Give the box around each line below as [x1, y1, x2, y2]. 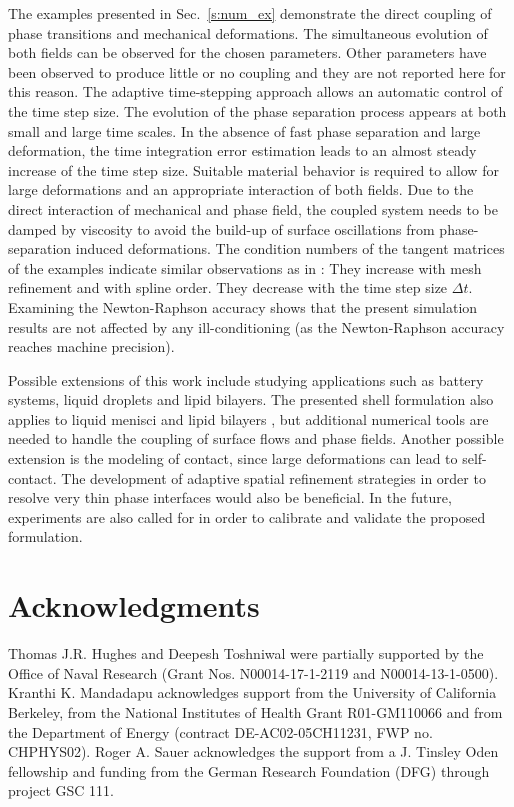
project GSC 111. [8, 780, 114, 801]
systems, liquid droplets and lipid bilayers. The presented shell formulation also [8, 389, 494, 410]
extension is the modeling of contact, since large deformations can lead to [8, 448, 458, 469]
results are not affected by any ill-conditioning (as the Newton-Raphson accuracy [8, 316, 505, 337]
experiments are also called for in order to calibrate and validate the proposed [8, 506, 486, 527]
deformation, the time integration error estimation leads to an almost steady [8, 140, 477, 161]
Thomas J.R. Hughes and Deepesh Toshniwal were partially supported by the [8, 643, 484, 664]
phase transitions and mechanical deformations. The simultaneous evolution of [8, 22, 488, 43]
